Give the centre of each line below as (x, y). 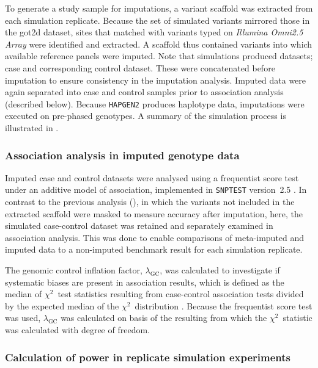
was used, (23, 318)
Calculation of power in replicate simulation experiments (148, 357)
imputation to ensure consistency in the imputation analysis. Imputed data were (156, 80)
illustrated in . (32, 128)
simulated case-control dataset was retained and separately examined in (139, 225)
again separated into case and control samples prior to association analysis (144, 92)
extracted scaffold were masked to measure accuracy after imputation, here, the (154, 213)
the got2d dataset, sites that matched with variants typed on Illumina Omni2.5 (154, 32)
